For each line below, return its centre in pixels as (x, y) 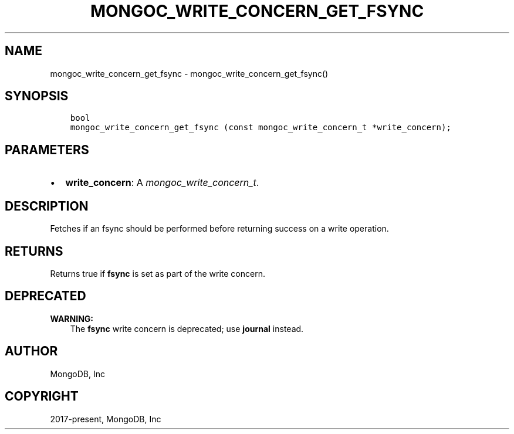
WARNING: (72, 318)
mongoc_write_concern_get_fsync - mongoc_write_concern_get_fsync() (189, 73)
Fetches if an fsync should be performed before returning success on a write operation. (219, 229)
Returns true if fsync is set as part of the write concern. (158, 273)
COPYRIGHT (42, 396)
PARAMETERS (47, 150)
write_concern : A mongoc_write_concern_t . (162, 183)
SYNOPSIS (37, 96)
